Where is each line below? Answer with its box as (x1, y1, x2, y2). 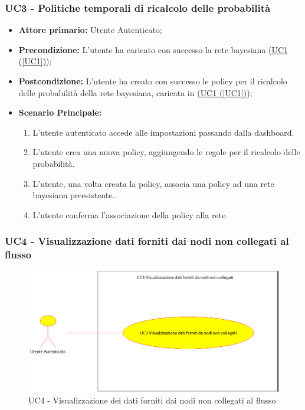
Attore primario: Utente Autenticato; (18, 24, 162, 36)
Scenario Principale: (18, 106, 102, 119)
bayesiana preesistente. (32, 189, 115, 201)
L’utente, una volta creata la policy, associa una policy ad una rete (32, 177, 274, 189)
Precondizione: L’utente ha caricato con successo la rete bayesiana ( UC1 (18, 43, 288, 55)
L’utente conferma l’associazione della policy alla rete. (32, 208, 228, 221)
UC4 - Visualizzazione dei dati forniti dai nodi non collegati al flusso (28, 394, 276, 406)
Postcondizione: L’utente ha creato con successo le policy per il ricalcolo (18, 75, 287, 87)
